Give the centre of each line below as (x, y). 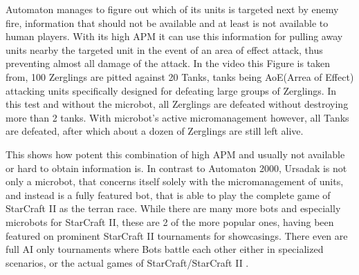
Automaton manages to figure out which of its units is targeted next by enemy (172, 9)
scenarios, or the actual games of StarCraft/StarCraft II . (127, 262)
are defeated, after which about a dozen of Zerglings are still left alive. (155, 131)
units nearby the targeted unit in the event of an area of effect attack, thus (164, 49)
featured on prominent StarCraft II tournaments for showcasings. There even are (177, 235)
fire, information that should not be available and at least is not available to (167, 22)
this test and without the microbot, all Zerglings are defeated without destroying (177, 104)
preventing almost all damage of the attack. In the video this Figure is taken (168, 63)
